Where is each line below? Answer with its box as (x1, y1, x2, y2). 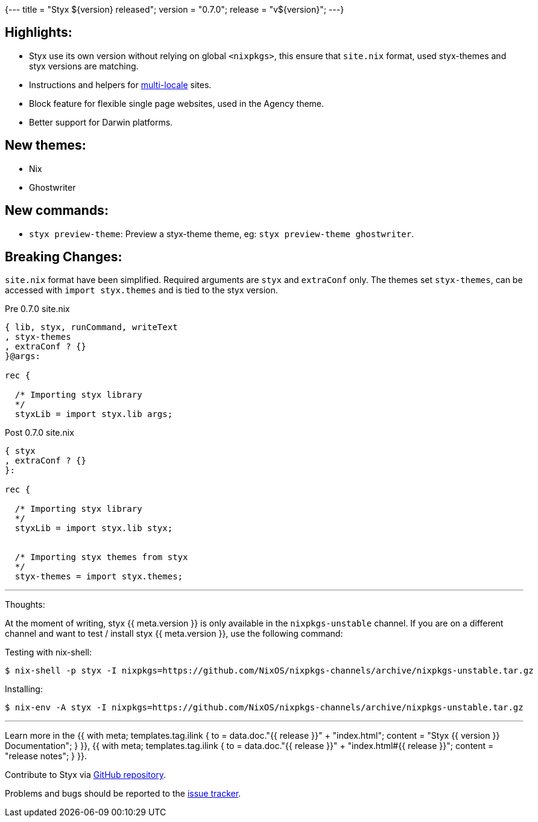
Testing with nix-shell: (5, 647, 92, 658)
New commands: (5, 203, 109, 218)
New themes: (5, 138, 86, 153)
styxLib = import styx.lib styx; (14, 523, 173, 534)
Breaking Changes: (5, 249, 122, 264)
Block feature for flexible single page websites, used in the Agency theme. (29, 98, 324, 109)
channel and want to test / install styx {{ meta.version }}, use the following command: (5, 628, 343, 639)
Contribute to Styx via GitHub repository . (5, 769, 166, 780)
